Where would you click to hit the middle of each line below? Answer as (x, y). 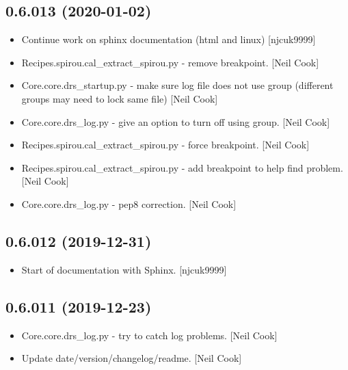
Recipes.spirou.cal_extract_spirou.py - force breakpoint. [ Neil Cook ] (165, 145)
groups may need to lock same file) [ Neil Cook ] (120, 98)
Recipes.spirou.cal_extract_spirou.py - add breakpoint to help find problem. (182, 167)
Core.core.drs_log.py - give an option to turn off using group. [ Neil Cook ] (176, 121)
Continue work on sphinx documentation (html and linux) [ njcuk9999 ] (169, 39)
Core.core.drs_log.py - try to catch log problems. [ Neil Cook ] (149, 335)
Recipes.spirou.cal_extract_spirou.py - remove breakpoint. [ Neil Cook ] (170, 62)
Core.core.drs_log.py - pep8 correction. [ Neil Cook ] (129, 203)
